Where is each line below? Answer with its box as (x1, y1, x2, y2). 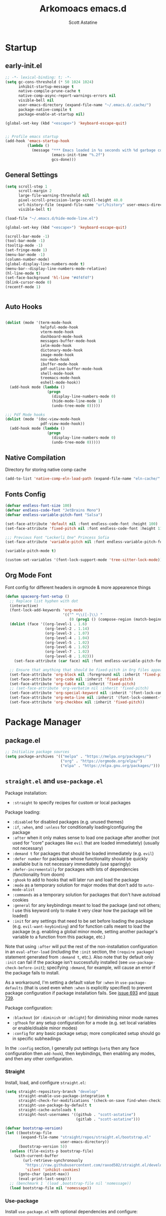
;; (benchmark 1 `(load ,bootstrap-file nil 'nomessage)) (9, 1181, 132, 1186)
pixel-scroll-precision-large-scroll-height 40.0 (18, 198, 123, 203)
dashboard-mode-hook (40, 334, 83, 339)
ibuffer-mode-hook (40, 362, 79, 367)
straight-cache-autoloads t (18, 1107, 77, 1113)
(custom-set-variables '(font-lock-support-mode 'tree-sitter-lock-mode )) (5, 558, 163, 563)
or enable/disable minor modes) (12, 1025, 78, 1031)
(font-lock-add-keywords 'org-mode (9, 608, 83, 613)
